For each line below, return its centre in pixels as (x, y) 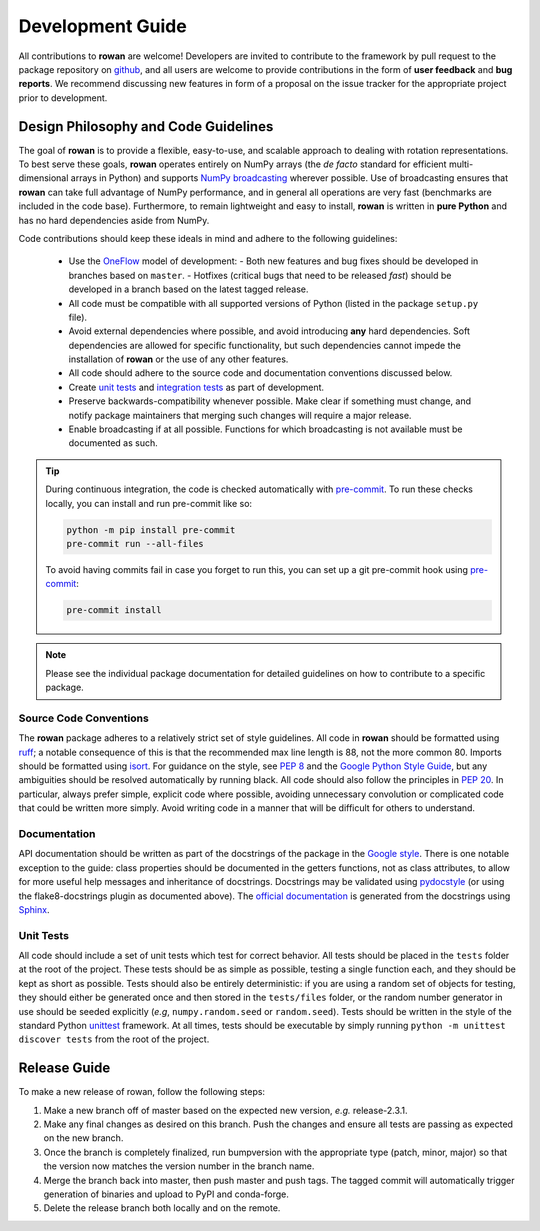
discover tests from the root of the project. (114, 1039)
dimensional (43, 178)
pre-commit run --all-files (135, 543)
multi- (461, 164)
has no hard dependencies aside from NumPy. (114, 220)
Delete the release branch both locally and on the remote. (162, 1208)
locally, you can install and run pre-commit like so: (149, 503)
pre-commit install (114, 610)
